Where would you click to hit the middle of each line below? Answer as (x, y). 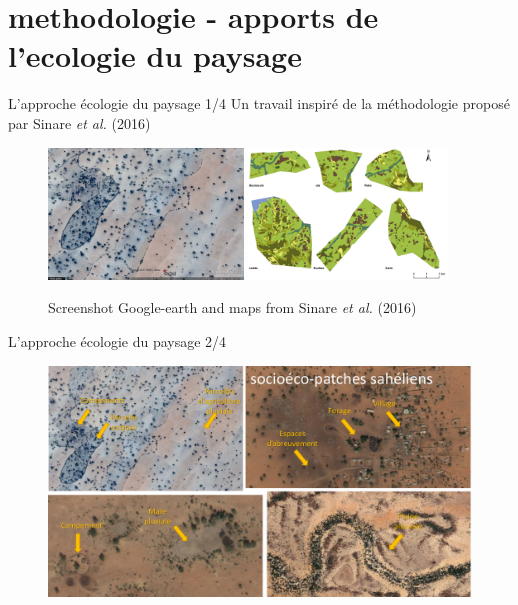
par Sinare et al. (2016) (79, 122)
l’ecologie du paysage (155, 55)
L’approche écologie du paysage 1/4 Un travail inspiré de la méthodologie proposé (259, 103)
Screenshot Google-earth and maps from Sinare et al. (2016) (232, 307)
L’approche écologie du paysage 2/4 (117, 340)
